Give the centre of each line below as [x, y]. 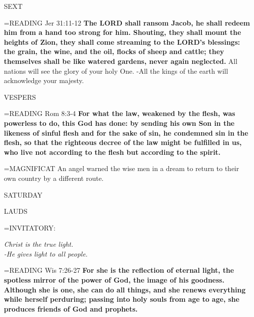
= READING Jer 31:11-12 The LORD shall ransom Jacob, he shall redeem [127, 22]
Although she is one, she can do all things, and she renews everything [125, 289]
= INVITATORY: [30, 227]
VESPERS [20, 97]
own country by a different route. [54, 178]
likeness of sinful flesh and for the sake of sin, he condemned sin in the [126, 132]
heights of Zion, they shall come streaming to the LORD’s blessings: [122, 42]
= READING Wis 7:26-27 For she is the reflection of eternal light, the [119, 270]
